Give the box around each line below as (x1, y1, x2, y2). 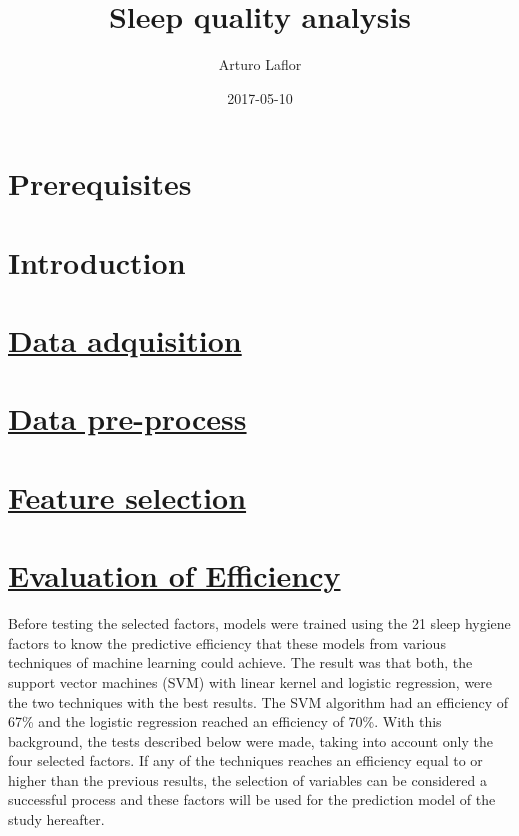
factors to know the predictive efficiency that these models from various (8, 632, 446, 653)
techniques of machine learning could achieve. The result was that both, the (8, 652, 473, 673)
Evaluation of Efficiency (8, 555, 341, 596)
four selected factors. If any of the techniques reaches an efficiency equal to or (8, 750, 483, 771)
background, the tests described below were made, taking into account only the (8, 730, 493, 751)
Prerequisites (8, 163, 192, 204)
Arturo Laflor (218, 54, 302, 75)
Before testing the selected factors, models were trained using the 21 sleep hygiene (8, 613, 511, 634)
